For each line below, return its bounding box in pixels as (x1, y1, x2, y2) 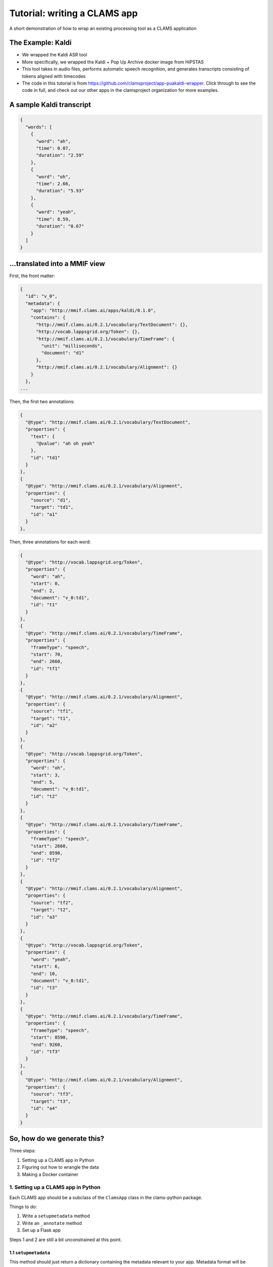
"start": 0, (30, 581, 61, 586)
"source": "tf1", (30, 709, 74, 714)
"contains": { (30, 315, 66, 320)
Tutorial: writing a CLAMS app (9, 8, 138, 19)
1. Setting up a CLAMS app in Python (9, 1184, 101, 1191)
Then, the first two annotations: (9, 398, 75, 405)
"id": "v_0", (25, 293, 58, 299)
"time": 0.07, (36, 145, 71, 151)
